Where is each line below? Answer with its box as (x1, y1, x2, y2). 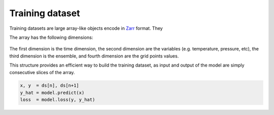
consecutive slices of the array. (9, 69, 75, 75)
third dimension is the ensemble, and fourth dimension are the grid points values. (9, 53, 179, 59)
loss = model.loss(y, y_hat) (20, 97, 95, 103)
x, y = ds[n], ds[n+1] (20, 83, 80, 88)
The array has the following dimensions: (9, 34, 93, 40)
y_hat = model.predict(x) (20, 90, 85, 95)
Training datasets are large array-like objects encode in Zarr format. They (9, 25, 163, 31)
